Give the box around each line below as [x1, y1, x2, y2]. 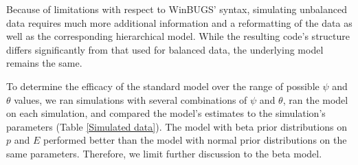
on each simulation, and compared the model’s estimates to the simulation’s [6, 106, 326, 120]
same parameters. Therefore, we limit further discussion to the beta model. [6, 146, 322, 160]
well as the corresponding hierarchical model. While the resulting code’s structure [6, 29, 350, 43]
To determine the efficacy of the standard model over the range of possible [6, 78, 320, 93]
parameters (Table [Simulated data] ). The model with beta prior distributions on [6, 119, 347, 133]
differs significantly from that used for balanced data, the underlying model [6, 42, 324, 56]
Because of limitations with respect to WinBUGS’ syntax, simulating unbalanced [6, 2, 347, 16]
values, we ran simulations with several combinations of [14, 92, 247, 107]
